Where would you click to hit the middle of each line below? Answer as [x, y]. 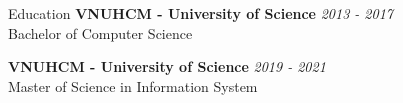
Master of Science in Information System [133, 85]
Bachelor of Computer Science [100, 32]
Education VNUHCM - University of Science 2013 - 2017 [200, 13]
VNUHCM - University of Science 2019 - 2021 [167, 66]
